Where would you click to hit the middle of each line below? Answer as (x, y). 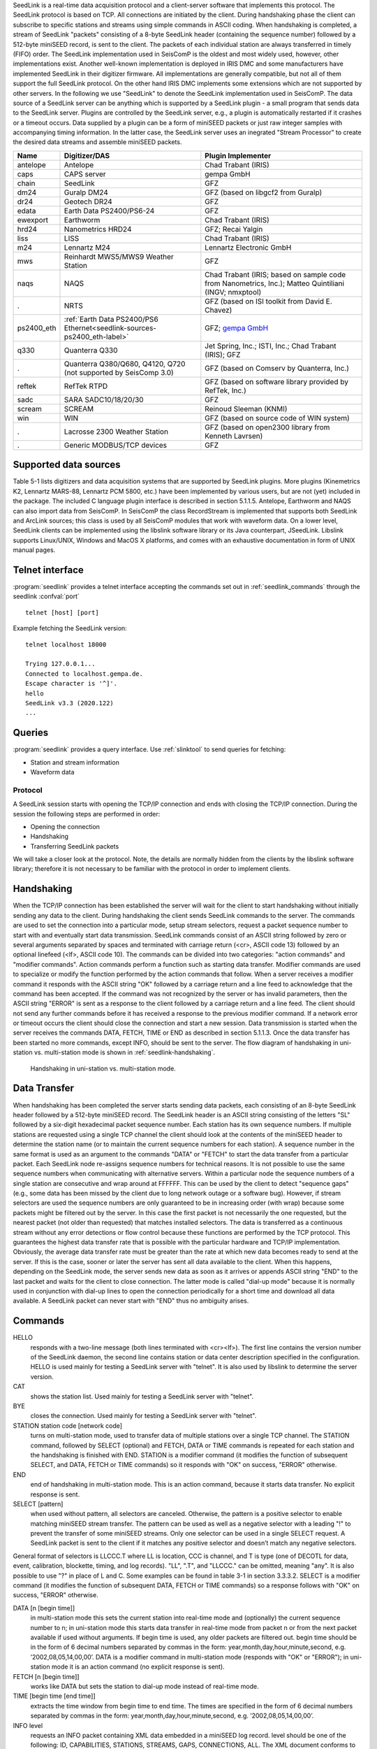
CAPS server (85, 174)
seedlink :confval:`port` (46, 596)
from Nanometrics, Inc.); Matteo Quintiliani (275, 283)
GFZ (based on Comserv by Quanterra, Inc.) (277, 368)
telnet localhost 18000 (66, 644)
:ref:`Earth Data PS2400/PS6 (111, 319)
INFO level (28, 1725)
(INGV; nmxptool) (233, 292)
